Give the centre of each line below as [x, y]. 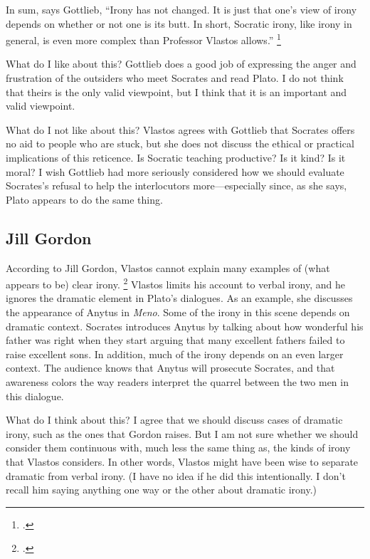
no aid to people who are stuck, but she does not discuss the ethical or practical [180, 143]
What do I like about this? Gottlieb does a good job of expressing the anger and [181, 64]
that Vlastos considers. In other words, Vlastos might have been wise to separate [182, 461]
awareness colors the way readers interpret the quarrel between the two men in [177, 381]
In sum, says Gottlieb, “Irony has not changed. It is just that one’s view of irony [181, 9]
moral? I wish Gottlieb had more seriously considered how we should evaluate [175, 171]
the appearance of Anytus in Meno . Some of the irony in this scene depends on [178, 312]
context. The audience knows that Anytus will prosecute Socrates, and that [170, 368]
